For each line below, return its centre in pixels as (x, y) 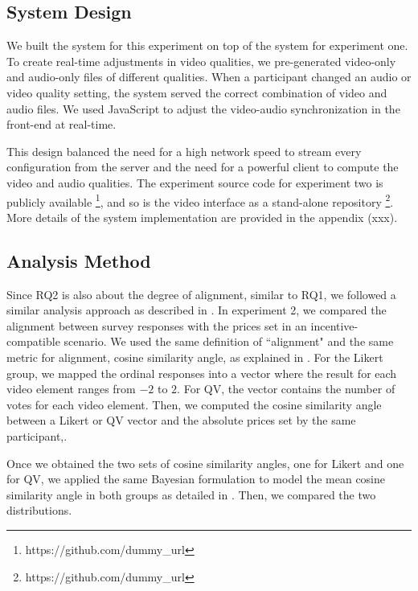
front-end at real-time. (61, 124)
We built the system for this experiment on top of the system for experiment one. (207, 45)
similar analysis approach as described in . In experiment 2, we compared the (197, 310)
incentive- (334, 325)
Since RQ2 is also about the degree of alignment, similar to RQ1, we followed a (201, 294)
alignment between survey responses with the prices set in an (157, 325)
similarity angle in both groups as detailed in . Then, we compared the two (191, 494)
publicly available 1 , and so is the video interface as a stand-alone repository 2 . (200, 200)
